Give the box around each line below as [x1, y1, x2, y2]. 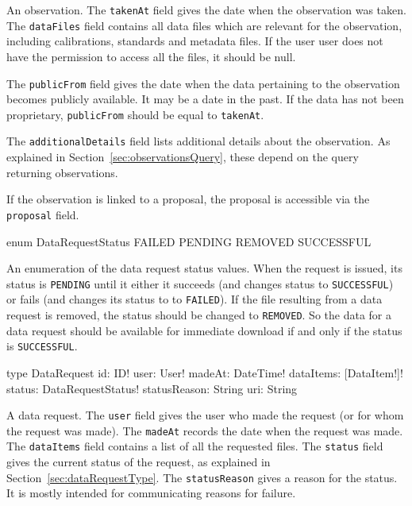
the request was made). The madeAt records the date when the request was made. [6, 422, 403, 438]
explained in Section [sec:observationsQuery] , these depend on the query [6, 149, 359, 165]
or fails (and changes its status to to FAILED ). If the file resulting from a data [6, 291, 383, 307]
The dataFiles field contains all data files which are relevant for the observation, [6, 17, 402, 33]
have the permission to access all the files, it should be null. [6, 48, 296, 64]
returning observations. [6, 164, 118, 180]
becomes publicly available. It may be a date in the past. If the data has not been [6, 91, 404, 107]
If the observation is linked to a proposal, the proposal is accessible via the [6, 191, 370, 207]
